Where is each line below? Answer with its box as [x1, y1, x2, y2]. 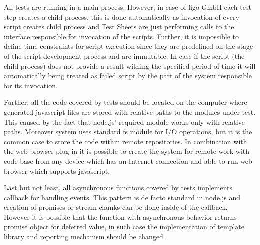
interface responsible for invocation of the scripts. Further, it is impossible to [4, 31, 239, 41]
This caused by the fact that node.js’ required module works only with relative [4, 116, 245, 127]
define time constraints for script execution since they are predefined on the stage [4, 41, 253, 51]
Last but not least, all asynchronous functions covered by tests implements [4, 182, 233, 193]
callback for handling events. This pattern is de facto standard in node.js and [4, 192, 241, 202]
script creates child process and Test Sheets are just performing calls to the [4, 21, 234, 32]
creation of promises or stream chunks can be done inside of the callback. [4, 202, 228, 212]
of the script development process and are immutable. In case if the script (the [4, 50, 245, 61]
